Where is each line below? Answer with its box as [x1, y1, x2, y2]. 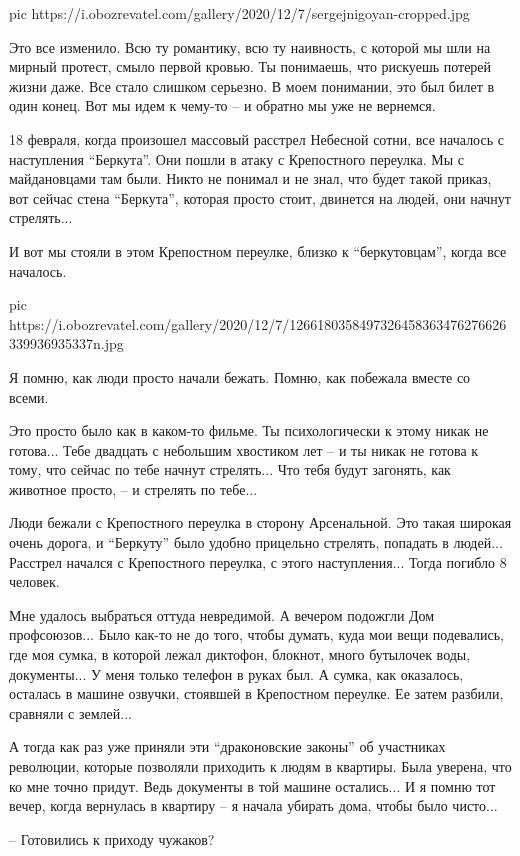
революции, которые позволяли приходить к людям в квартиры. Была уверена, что [9, 756, 512, 776]
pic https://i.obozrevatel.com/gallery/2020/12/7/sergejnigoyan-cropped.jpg [9, 3, 470, 23]
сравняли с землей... [9, 702, 132, 723]
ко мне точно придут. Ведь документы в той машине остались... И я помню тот [9, 775, 496, 796]
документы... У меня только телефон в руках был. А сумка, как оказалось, [9, 663, 464, 684]
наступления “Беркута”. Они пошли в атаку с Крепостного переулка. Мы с [9, 148, 465, 169]
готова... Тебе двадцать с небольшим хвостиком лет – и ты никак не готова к [9, 439, 479, 460]
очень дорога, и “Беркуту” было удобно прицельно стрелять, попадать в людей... [9, 532, 503, 553]
